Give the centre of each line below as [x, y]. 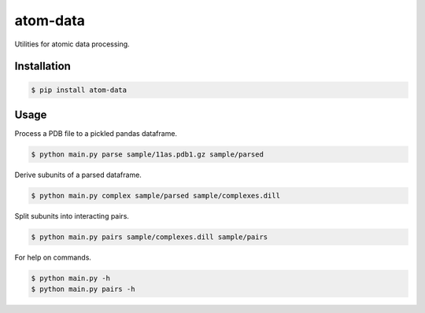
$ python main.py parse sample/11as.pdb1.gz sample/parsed [147, 155]
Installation [42, 66]
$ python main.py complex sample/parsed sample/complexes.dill [156, 195]
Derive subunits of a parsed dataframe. [78, 175]
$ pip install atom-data [79, 90]
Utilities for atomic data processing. [72, 44]
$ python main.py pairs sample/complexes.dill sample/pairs [150, 237]
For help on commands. [53, 257]
